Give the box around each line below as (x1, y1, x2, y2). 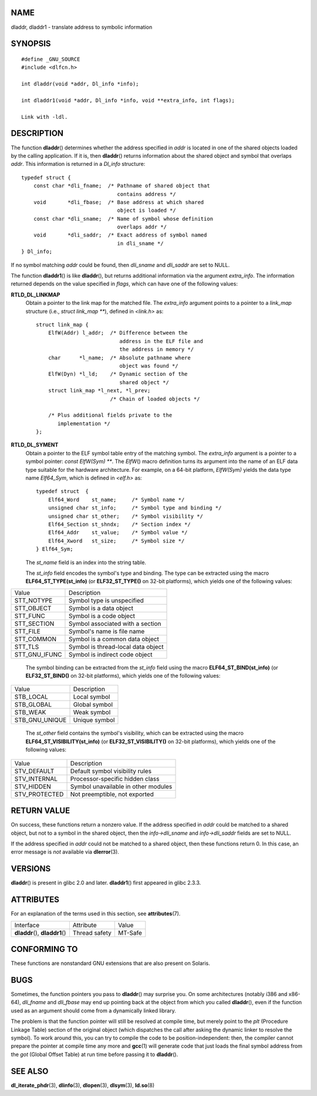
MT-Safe (117, 928, 142, 937)
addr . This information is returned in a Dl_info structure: (11, 161, 146, 168)
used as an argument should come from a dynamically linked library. (11, 1007, 176, 1014)
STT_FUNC (14, 612, 45, 620)
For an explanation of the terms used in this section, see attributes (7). (11, 910, 181, 917)
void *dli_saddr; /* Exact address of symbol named (33, 232, 207, 238)
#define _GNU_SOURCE (21, 56, 80, 62)
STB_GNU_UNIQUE (14, 716, 67, 724)
